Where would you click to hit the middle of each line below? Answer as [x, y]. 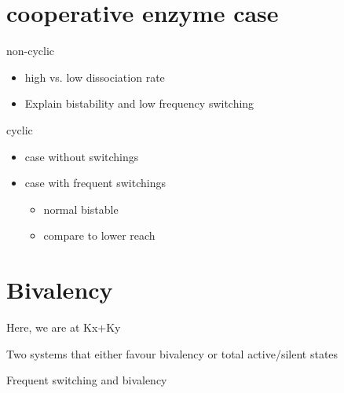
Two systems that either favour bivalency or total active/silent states [172, 353]
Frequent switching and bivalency [87, 380]
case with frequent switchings [95, 183]
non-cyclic [31, 51]
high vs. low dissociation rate [95, 77]
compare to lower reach [99, 235]
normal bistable [81, 209]
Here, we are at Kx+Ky [64, 327]
